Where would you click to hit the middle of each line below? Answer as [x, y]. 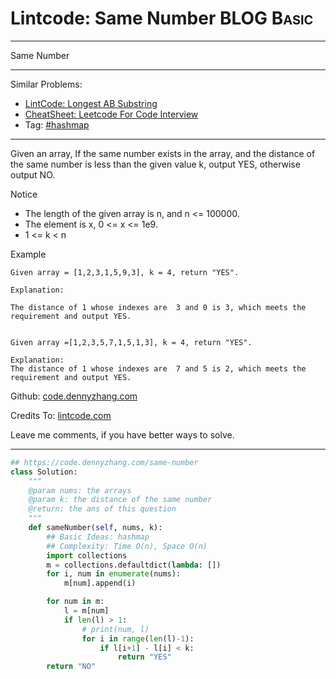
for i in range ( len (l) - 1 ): [138, 638]
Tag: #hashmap [57, 124]
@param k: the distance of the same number [120, 500]
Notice [24, 194]
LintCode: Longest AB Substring [91, 103]
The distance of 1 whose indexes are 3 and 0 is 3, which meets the [158, 307]
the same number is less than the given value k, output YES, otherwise [155, 164]
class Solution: [44, 472]
